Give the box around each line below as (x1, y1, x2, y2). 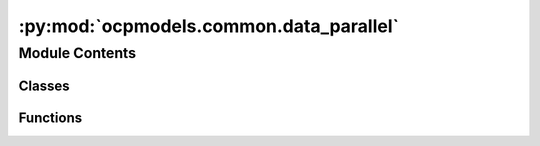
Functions (18, 109, 83, 126)
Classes (18, 77, 70, 94)
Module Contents (18, 44, 137, 62)
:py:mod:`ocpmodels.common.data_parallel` (18, 15, 400, 37)
